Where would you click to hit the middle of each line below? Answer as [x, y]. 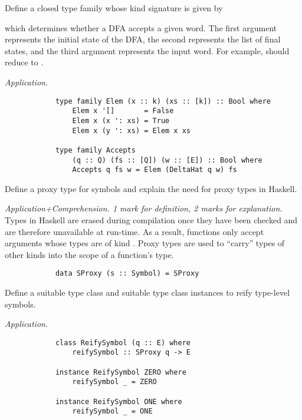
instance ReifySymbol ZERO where [121, 372]
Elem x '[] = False [123, 111]
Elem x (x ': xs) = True [121, 120]
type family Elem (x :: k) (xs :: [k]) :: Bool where [163, 101]
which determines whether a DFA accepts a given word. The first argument [141, 27]
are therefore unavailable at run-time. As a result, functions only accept [134, 231]
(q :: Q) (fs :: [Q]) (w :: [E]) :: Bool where [167, 160]
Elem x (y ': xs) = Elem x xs [131, 130]
